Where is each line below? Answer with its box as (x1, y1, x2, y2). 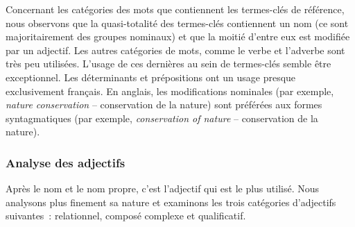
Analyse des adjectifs (6, 153, 125, 171)
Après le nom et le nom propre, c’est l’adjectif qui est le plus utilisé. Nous (6, 181, 320, 196)
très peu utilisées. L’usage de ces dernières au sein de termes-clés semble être (6, 56, 331, 71)
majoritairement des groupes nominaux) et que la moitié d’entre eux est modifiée (6, 29, 350, 44)
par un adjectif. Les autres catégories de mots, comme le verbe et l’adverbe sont (6, 42, 345, 57)
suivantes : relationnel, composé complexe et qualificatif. (6, 208, 246, 223)
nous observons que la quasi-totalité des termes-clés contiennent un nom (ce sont (6, 15, 349, 30)
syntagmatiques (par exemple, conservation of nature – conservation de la (6, 110, 318, 125)
